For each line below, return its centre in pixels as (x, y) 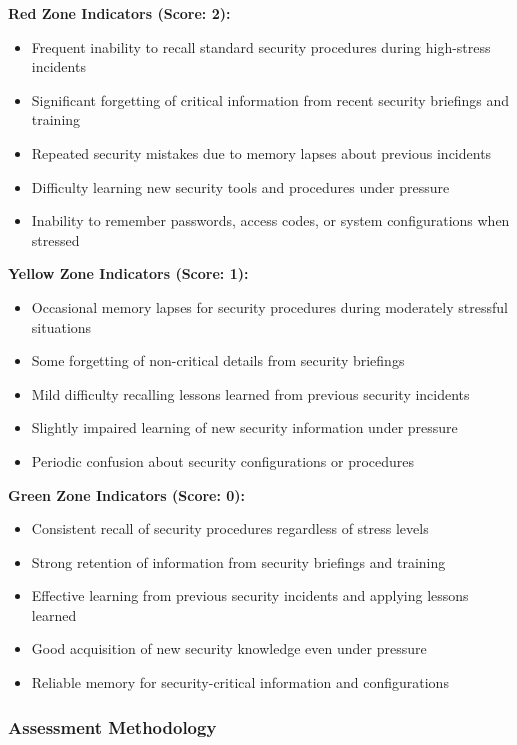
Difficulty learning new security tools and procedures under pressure (240, 186)
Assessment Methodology (112, 726)
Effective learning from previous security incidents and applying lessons (250, 595)
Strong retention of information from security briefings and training (238, 561)
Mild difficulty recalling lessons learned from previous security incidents (250, 393)
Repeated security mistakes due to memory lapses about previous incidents (261, 152)
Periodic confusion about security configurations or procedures (223, 460)
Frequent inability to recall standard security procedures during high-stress (261, 46)
